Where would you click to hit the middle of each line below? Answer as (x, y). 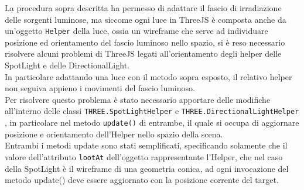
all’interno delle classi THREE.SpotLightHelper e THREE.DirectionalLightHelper (152, 111)
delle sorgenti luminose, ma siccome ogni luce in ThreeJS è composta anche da (146, 19)
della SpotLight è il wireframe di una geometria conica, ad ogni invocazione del (147, 168)
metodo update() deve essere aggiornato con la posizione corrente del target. (142, 180)
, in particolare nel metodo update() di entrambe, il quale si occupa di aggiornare (152, 122)
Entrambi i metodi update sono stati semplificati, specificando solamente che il (146, 145)
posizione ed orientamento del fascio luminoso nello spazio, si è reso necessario (145, 42)
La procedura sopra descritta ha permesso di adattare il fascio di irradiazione (143, 8)
